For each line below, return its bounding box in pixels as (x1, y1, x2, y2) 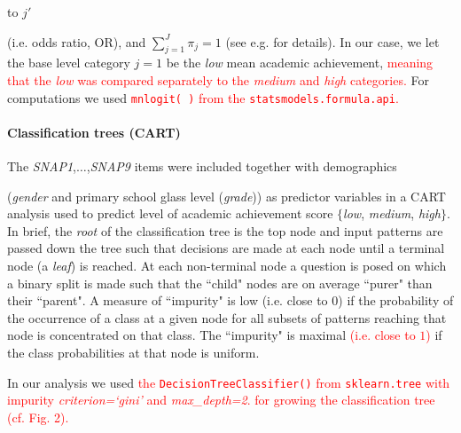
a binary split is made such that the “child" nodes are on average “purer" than (7, 273, 433, 292)
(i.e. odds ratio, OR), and (7, 32, 146, 51)
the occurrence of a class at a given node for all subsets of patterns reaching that (7, 308, 447, 327)
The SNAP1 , (7, 157, 77, 176)
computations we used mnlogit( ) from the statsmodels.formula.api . (7, 88, 399, 106)
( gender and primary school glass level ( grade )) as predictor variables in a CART (7, 186, 446, 205)
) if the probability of (338, 291, 454, 310)
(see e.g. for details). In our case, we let (225, 32, 440, 51)
